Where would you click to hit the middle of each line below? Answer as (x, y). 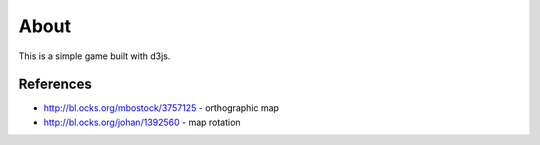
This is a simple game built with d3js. (94, 56)
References (55, 84)
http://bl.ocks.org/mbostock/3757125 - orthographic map (161, 108)
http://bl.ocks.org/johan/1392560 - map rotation (142, 122)
